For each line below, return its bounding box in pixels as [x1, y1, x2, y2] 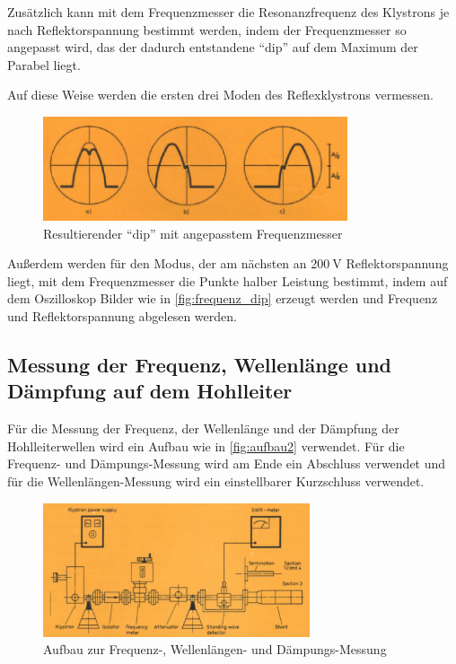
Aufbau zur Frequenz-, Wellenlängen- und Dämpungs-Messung [43, 640, 387, 659]
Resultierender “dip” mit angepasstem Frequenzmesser [43, 223, 343, 242]
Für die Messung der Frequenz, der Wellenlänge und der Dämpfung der [7, 419, 399, 438]
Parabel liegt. [7, 55, 81, 74]
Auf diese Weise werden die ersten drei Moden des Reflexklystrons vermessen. [7, 85, 434, 104]
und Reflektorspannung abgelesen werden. [7, 306, 237, 325]
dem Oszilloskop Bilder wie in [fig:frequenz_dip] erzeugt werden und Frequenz [7, 289, 438, 308]
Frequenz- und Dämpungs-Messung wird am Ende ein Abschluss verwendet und [7, 454, 446, 473]
